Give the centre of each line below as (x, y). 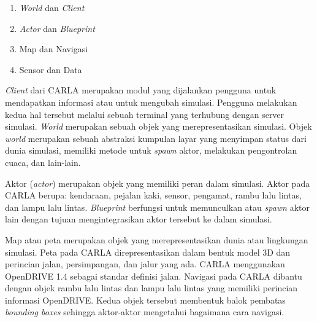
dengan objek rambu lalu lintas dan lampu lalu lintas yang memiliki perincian (151, 288)
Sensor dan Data (51, 69)
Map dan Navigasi (54, 49)
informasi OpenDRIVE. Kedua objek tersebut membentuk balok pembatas (145, 300)
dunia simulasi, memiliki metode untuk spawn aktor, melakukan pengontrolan (151, 150)
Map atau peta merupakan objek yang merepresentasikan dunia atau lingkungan (157, 239)
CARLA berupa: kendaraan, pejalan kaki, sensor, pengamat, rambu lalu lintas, (153, 195)
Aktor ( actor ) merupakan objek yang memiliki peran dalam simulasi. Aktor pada (158, 183)
